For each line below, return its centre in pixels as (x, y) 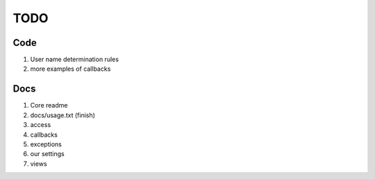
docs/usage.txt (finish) (62, 115)
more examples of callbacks (70, 69)
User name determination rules (75, 60)
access (41, 125)
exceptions (46, 144)
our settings (48, 154)
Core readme (49, 105)
